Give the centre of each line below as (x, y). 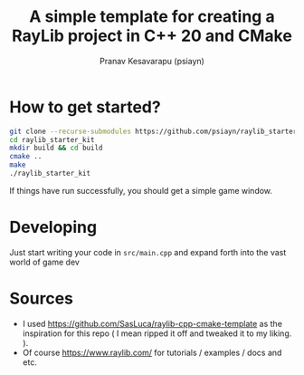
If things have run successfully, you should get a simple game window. (141, 190)
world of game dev (44, 262)
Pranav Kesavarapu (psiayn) (152, 61)
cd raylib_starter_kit (52, 139)
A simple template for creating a (152, 17)
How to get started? (85, 107)
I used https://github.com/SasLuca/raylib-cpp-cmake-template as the (152, 323)
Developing (53, 227)
